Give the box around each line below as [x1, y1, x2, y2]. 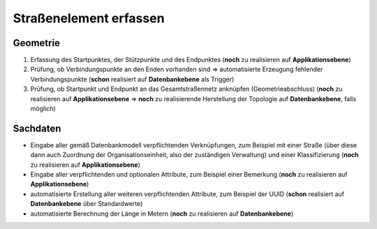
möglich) [30, 105, 56, 113]
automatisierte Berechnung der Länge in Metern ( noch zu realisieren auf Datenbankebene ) [30, 209, 294, 218]
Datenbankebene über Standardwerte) [30, 200, 143, 208]
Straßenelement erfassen [13, 10, 165, 26]
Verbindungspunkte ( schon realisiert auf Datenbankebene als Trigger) [30, 75, 235, 83]
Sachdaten [13, 122, 61, 134]
